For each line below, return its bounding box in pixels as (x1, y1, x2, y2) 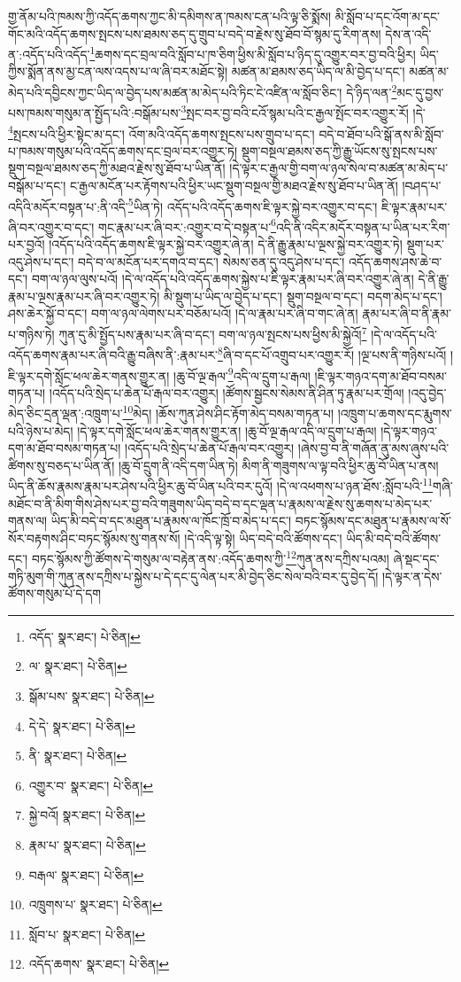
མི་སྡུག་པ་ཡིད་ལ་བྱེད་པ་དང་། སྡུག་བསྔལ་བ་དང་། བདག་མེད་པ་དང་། (163, 286, 442, 305)
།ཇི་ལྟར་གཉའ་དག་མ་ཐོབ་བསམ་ (314, 366, 448, 385)
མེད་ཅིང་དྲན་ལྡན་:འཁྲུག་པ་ (8, 404, 123, 423)
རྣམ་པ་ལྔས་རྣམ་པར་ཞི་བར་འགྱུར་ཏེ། (8, 286, 160, 305)
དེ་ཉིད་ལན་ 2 (346, 81, 397, 101)
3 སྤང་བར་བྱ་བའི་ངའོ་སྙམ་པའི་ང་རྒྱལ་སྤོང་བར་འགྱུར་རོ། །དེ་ (181, 101, 426, 121)
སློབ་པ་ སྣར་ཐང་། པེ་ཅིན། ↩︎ (28, 924, 146, 943)
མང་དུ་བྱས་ (396, 82, 444, 101)
